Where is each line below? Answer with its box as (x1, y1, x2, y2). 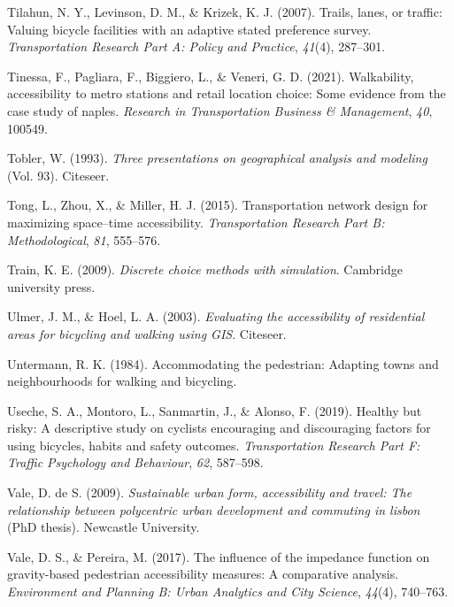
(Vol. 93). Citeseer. (7, 165, 110, 184)
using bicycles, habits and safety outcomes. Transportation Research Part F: (7, 435, 420, 454)
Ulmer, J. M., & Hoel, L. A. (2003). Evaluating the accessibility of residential (7, 307, 425, 326)
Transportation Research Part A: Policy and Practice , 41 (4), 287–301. (7, 37, 386, 56)
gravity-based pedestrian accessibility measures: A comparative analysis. (7, 565, 399, 583)
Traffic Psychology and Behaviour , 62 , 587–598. (7, 453, 264, 472)
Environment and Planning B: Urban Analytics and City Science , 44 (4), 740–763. (7, 582, 449, 601)
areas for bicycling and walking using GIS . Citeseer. (7, 324, 287, 342)
